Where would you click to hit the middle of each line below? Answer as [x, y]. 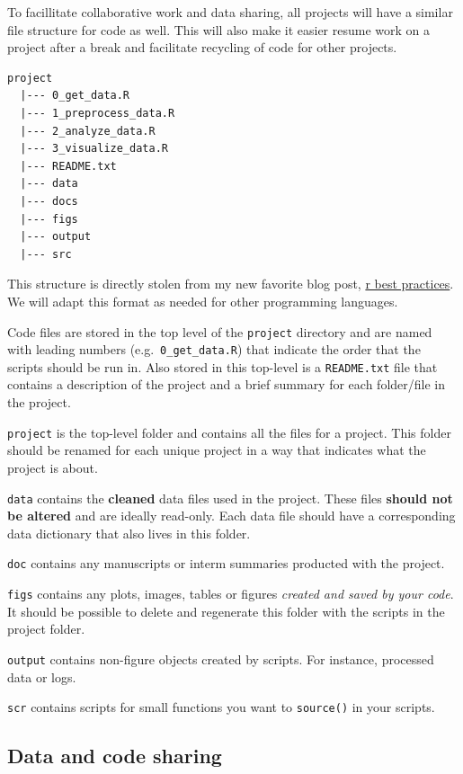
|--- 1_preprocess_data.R [98, 113]
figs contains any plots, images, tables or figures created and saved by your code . [231, 593]
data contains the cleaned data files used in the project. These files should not [230, 498]
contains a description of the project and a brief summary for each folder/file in [226, 384]
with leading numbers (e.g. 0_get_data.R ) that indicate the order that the [214, 349]
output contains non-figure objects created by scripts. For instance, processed [221, 658]
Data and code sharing [115, 756]
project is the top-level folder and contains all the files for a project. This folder [229, 432]
